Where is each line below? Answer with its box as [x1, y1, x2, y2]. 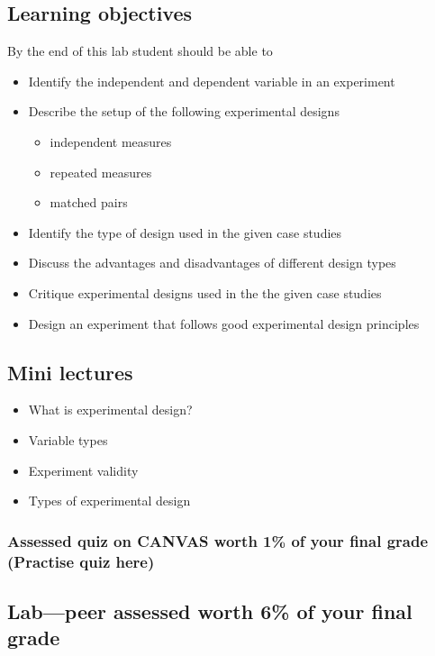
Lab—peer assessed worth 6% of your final [7, 597, 412, 624]
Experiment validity [28, 460, 139, 479]
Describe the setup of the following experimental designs [28, 102, 340, 121]
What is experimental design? [28, 400, 193, 419]
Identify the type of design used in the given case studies [28, 223, 342, 241]
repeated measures [50, 162, 152, 181]
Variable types [28, 430, 108, 449]
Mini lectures [7, 358, 133, 386]
